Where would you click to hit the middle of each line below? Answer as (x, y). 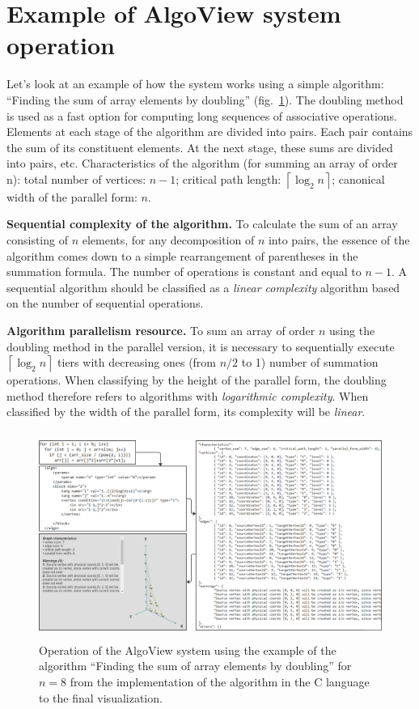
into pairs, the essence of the (339, 240)
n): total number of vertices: (76, 178)
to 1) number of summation (310, 362)
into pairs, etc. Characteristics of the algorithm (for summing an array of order (202, 163)
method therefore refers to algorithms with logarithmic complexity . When (188, 395)
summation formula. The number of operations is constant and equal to (184, 272)
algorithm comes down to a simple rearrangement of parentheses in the (182, 255)
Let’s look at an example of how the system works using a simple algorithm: (195, 84)
